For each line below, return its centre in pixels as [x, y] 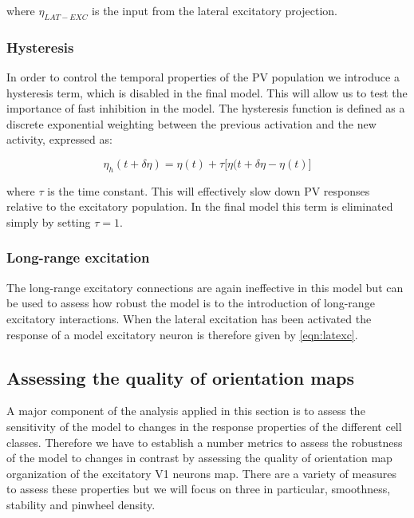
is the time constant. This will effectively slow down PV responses [209, 190]
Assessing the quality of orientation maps [181, 377]
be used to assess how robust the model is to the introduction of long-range [191, 303]
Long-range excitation [78, 257]
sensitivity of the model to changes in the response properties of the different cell [204, 426]
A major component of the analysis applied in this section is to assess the [186, 411]
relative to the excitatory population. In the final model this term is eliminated [200, 206]
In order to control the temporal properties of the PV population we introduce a [203, 77]
